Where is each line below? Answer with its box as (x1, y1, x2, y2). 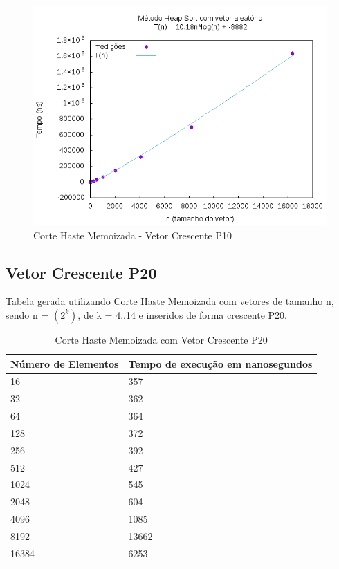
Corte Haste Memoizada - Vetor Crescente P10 (33, 227, 232, 242)
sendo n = (6, 307, 49, 321)
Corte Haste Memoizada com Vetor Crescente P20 (55, 332, 268, 346)
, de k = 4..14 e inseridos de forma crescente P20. (77, 307, 287, 321)
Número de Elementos (10, 356, 119, 371)
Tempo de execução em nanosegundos (128, 356, 313, 371)
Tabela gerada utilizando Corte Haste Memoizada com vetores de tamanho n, (6, 294, 334, 308)
